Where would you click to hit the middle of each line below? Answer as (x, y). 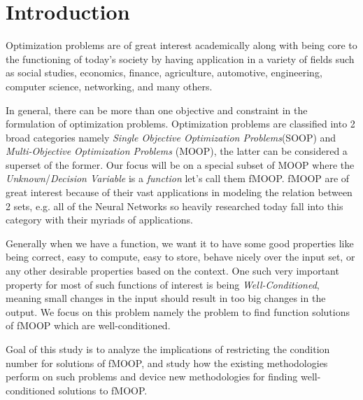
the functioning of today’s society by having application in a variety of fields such (180, 58)
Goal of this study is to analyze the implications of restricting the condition (168, 349)
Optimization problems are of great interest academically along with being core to (181, 45)
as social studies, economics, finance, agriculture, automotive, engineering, (164, 73)
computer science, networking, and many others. (109, 86)
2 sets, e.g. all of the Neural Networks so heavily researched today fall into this (175, 206)
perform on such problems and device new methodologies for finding (152, 377)
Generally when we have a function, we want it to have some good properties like (180, 243)
